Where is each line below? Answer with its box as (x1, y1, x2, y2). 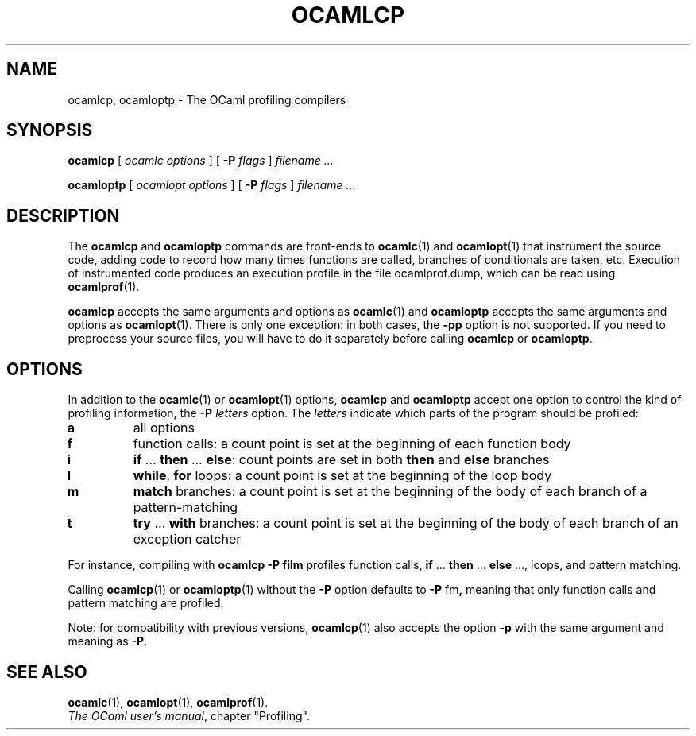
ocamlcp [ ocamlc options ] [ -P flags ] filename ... (68, 153, 334, 168)
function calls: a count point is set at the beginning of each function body (133, 436, 571, 452)
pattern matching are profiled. (68, 596, 224, 610)
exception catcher (133, 531, 242, 548)
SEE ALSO (6, 661, 87, 682)
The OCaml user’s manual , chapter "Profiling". (68, 708, 310, 722)
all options (133, 420, 195, 436)
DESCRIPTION (6, 205, 120, 226)
